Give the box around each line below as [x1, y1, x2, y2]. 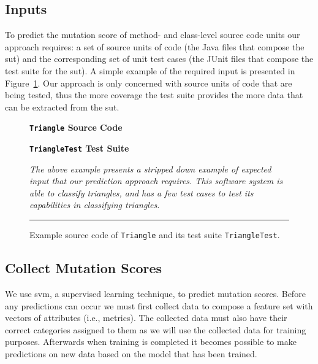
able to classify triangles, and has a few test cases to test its [29, 186, 254, 199]
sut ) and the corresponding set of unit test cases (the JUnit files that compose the [5, 52, 314, 65]
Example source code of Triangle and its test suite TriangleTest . [29, 228, 280, 241]
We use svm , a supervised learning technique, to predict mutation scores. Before [5, 287, 306, 300]
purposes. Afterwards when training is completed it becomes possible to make [5, 335, 297, 348]
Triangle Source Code [29, 121, 123, 134]
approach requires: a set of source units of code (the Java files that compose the [5, 40, 305, 53]
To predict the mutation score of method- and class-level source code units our [5, 28, 300, 41]
